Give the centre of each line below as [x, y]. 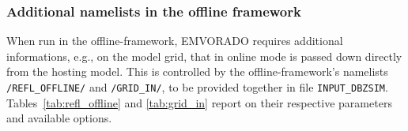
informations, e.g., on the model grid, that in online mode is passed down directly [204, 56]
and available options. [59, 118]
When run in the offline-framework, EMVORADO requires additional [175, 41]
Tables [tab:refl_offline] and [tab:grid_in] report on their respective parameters [199, 102]
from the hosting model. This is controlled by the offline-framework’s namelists [197, 71]
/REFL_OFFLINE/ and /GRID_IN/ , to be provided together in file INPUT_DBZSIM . [197, 87]
